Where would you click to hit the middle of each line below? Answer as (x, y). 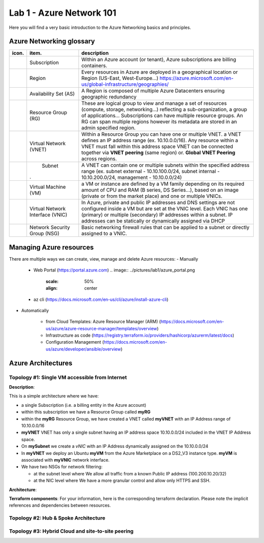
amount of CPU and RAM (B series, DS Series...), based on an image (160, 190)
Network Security (50, 227)
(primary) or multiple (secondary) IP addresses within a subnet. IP (157, 215)
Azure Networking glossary (52, 41)
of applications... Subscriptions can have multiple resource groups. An (162, 116)
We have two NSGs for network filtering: (62, 467)
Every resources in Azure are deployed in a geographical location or (160, 72)
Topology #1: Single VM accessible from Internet (68, 377)
